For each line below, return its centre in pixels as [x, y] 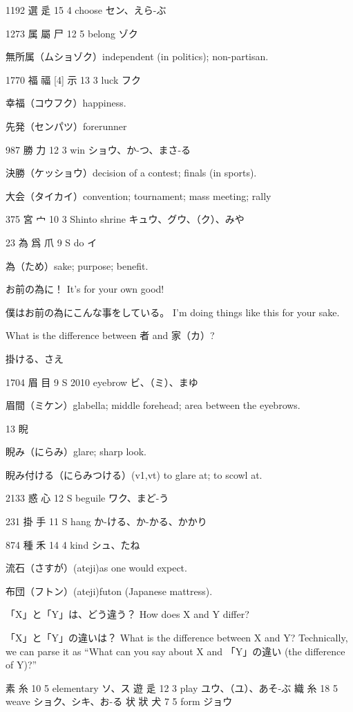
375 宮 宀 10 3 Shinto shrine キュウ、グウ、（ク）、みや [125, 219]
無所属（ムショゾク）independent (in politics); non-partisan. [137, 56]
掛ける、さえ [35, 358]
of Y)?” [21, 665]
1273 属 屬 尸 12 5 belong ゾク [72, 33]
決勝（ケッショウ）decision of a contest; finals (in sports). [131, 173]
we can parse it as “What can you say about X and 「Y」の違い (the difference [175, 651]
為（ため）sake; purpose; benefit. [77, 265]
